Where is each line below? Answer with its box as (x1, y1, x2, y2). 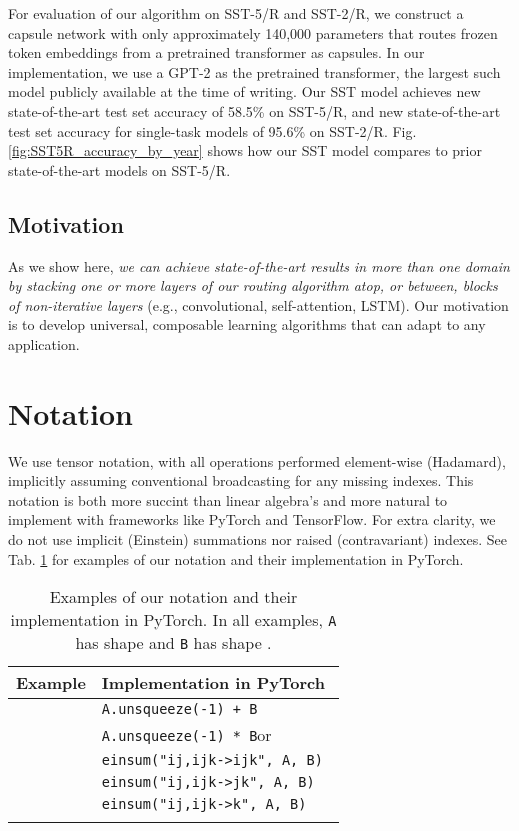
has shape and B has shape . (75, 631, 272, 655)
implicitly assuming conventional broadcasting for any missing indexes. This (8, 470, 474, 491)
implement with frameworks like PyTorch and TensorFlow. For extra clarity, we (8, 509, 496, 530)
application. (8, 333, 80, 354)
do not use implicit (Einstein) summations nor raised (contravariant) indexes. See (8, 529, 507, 550)
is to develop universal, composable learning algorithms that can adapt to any (8, 314, 486, 335)
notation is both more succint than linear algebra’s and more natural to (8, 489, 448, 510)
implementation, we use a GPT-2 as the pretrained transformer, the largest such (8, 61, 501, 82)
